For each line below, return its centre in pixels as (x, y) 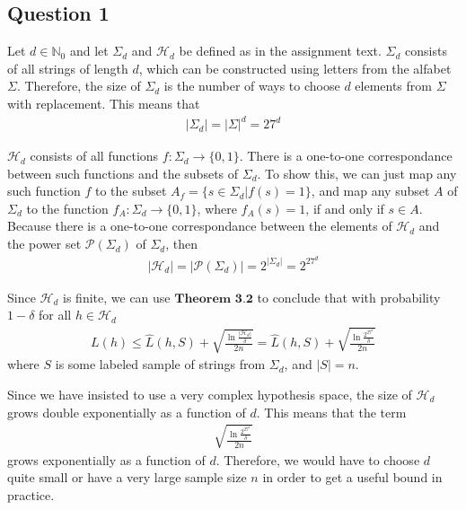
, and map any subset (370, 191)
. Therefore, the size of (79, 86)
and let (89, 51)
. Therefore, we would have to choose (318, 459)
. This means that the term (331, 412)
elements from (393, 86)
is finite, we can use (117, 297)
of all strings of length (68, 68)
